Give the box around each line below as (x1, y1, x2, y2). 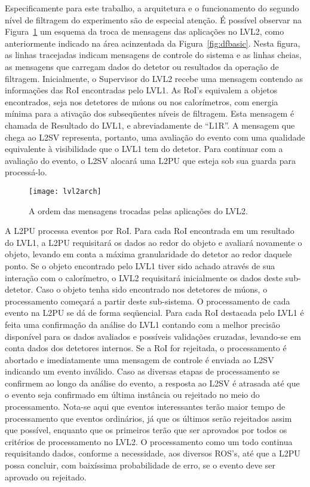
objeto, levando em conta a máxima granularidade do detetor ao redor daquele (5, 248, 292, 260)
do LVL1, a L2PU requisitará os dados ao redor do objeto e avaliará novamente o (5, 236, 302, 248)
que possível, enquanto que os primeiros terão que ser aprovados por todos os (5, 424, 287, 436)
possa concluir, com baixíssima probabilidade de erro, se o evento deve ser (5, 459, 275, 471)
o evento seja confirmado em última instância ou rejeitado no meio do (5, 388, 260, 401)
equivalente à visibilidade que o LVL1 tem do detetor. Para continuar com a (5, 142, 283, 155)
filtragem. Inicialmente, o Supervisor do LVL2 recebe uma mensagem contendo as (5, 72, 303, 84)
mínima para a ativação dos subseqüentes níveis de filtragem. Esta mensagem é (5, 107, 294, 120)
